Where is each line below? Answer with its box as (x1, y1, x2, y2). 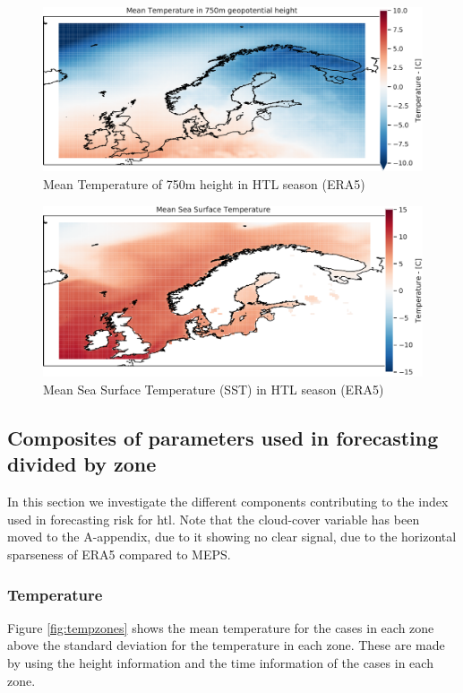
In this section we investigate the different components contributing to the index (7, 492, 449, 511)
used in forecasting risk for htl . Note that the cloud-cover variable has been (7, 509, 420, 528)
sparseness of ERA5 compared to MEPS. (7, 545, 231, 564)
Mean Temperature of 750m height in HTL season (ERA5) (43, 175, 365, 194)
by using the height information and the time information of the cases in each (7, 654, 433, 672)
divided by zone (7, 450, 157, 478)
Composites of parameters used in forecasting (7, 424, 439, 452)
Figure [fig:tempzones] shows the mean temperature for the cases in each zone (7, 618, 434, 637)
